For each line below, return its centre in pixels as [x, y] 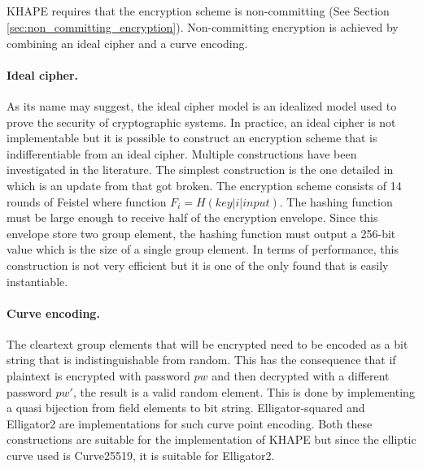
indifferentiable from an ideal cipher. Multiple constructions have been [182, 153]
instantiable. [37, 281]
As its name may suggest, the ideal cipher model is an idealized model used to [202, 105]
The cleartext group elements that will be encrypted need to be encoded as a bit [207, 343]
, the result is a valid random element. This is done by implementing [244, 391]
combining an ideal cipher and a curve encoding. [127, 43]
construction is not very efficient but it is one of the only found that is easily [198, 265]
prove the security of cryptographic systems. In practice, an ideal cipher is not [201, 122]
